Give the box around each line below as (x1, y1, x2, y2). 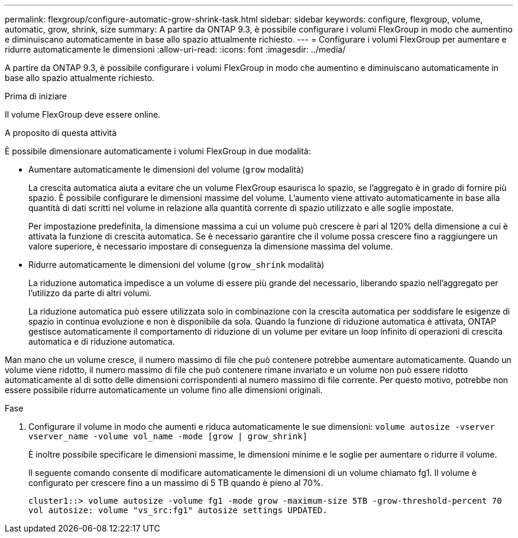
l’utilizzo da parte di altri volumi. (28, 288, 152, 298)
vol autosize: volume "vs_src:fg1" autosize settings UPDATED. (28, 505, 328, 515)
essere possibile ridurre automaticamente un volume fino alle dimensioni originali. (5, 385, 323, 395)
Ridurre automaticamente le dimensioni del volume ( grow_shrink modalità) (28, 260, 325, 270)
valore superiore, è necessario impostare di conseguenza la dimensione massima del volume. (28, 241, 393, 251)
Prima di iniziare (5, 91, 67, 101)
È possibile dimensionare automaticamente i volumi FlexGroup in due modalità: (5, 146, 311, 156)
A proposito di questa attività (5, 128, 117, 138)
